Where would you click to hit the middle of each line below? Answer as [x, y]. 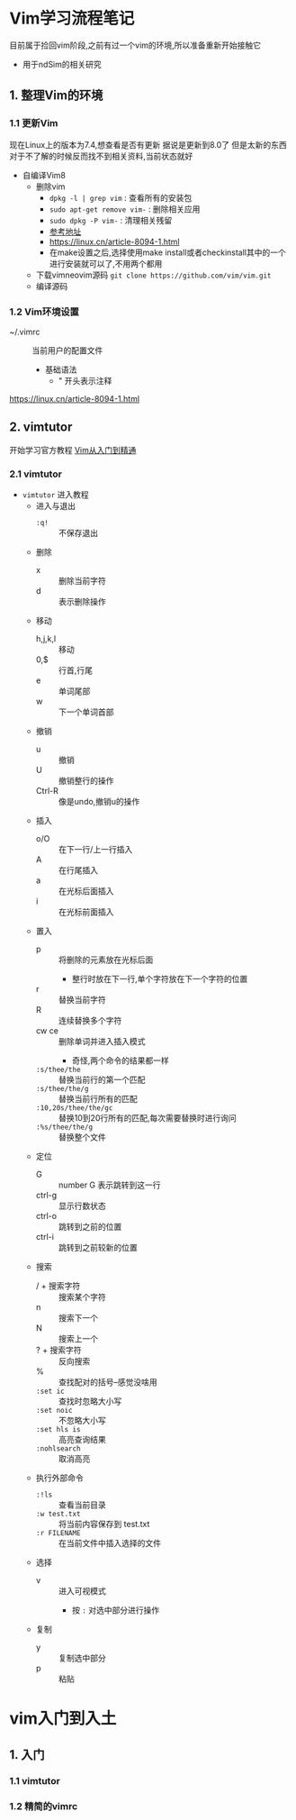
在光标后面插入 [86, 891]
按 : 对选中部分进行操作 [116, 1610]
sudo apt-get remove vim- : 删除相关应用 [125, 209]
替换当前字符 [82, 1000]
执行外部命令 [59, 1478]
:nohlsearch [58, 1449]
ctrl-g [46, 1196]
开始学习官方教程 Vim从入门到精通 [73, 450]
